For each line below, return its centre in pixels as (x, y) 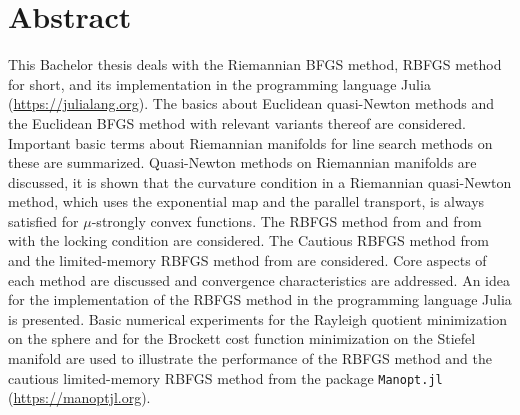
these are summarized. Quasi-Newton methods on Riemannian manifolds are (242, 162)
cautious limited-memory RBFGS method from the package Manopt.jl (225, 377)
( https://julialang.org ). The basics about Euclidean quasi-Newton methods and (251, 103)
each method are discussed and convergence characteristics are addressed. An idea (259, 279)
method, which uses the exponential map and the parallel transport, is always (246, 201)
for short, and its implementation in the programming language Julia (219, 83)
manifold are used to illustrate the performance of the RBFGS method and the (250, 358)
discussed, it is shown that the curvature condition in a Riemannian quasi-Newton (260, 181)
